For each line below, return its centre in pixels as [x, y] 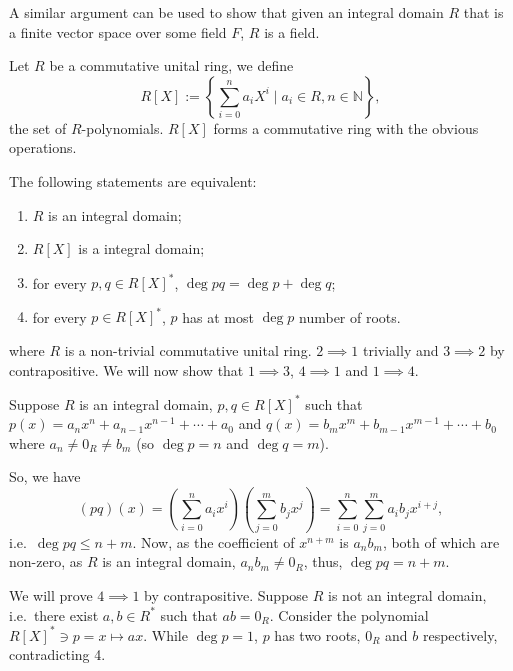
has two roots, [317, 634]
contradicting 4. [57, 654]
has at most [218, 316]
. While [165, 634]
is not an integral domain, [407, 594]
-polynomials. [122, 127]
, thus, [323, 561]
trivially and [400, 349]
